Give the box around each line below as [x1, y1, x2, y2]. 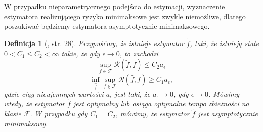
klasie [4, 108, 21, 119]
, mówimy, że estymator [115, 108, 190, 119]
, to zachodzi [119, 48, 158, 58]
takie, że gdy [61, 48, 100, 58]
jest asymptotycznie [198, 108, 258, 119]
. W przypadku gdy [30, 108, 88, 119]
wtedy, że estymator [4, 98, 65, 109]
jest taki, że [114, 88, 150, 99]
